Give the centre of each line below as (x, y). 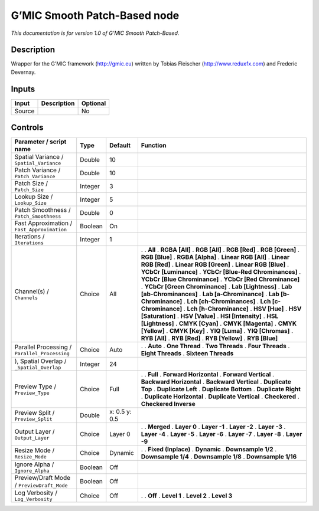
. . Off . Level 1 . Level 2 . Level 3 (187, 496)
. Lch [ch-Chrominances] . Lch (227, 302)
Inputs (23, 89)
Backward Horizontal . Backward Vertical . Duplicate (216, 382)
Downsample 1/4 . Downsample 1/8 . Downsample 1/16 (219, 457)
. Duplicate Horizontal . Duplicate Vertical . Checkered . (220, 397)
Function (154, 146)
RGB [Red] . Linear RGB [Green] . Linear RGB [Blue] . (215, 264)
